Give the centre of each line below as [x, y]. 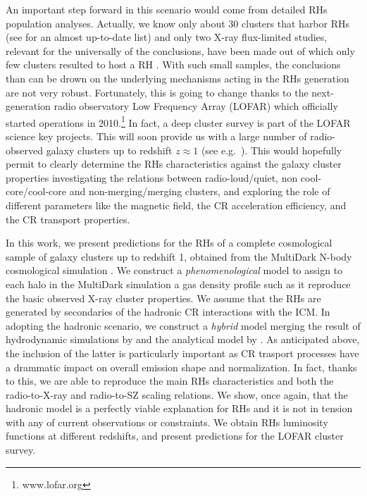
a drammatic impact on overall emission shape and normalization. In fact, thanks [181, 367]
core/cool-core [36, 191]
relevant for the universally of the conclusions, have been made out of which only [180, 50]
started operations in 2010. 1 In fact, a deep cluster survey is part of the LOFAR [178, 121]
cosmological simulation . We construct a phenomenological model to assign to [174, 270]
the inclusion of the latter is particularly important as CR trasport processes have [182, 353]
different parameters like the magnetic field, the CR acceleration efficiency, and [176, 205]
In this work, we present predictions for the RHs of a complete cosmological [169, 243]
